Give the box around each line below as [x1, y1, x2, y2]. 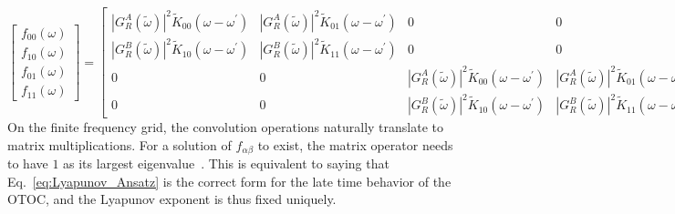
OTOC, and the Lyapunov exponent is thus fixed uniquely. [7, 189, 337, 209]
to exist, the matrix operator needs [257, 135, 453, 154]
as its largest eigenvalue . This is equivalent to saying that [63, 154, 389, 173]
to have [7, 154, 48, 173]
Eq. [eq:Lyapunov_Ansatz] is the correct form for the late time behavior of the [7, 171, 452, 190]
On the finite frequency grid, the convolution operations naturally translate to [7, 117, 443, 137]
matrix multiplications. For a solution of [7, 135, 232, 154]
